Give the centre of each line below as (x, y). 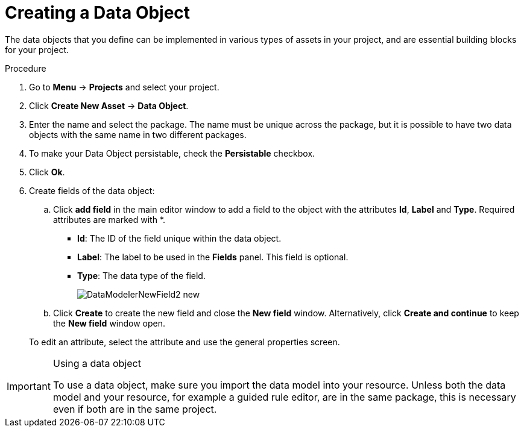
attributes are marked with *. (109, 219)
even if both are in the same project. (135, 409)
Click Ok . (47, 172)
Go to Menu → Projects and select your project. (124, 87)
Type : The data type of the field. (141, 275)
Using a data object (97, 363)
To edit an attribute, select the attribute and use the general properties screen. (185, 342)
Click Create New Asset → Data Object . (109, 105)
